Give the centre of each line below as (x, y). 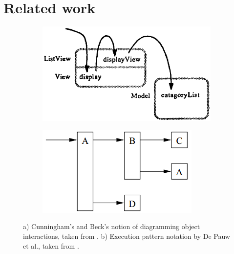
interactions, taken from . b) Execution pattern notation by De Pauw (127, 236)
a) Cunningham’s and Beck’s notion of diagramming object (112, 226)
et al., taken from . (51, 245)
